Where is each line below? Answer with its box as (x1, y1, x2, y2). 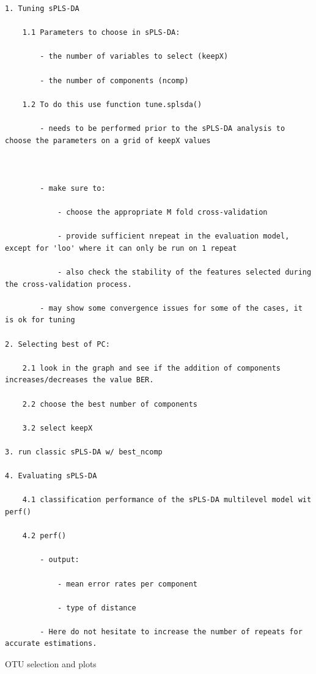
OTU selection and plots (5, 657, 97, 670)
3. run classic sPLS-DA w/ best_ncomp (5, 447, 163, 456)
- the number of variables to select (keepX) (40, 52, 229, 61)
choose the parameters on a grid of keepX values (5, 136, 211, 145)
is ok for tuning (5, 316, 75, 325)
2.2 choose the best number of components (22, 399, 197, 409)
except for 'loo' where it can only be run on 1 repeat (5, 243, 237, 253)
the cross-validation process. (5, 280, 132, 289)
